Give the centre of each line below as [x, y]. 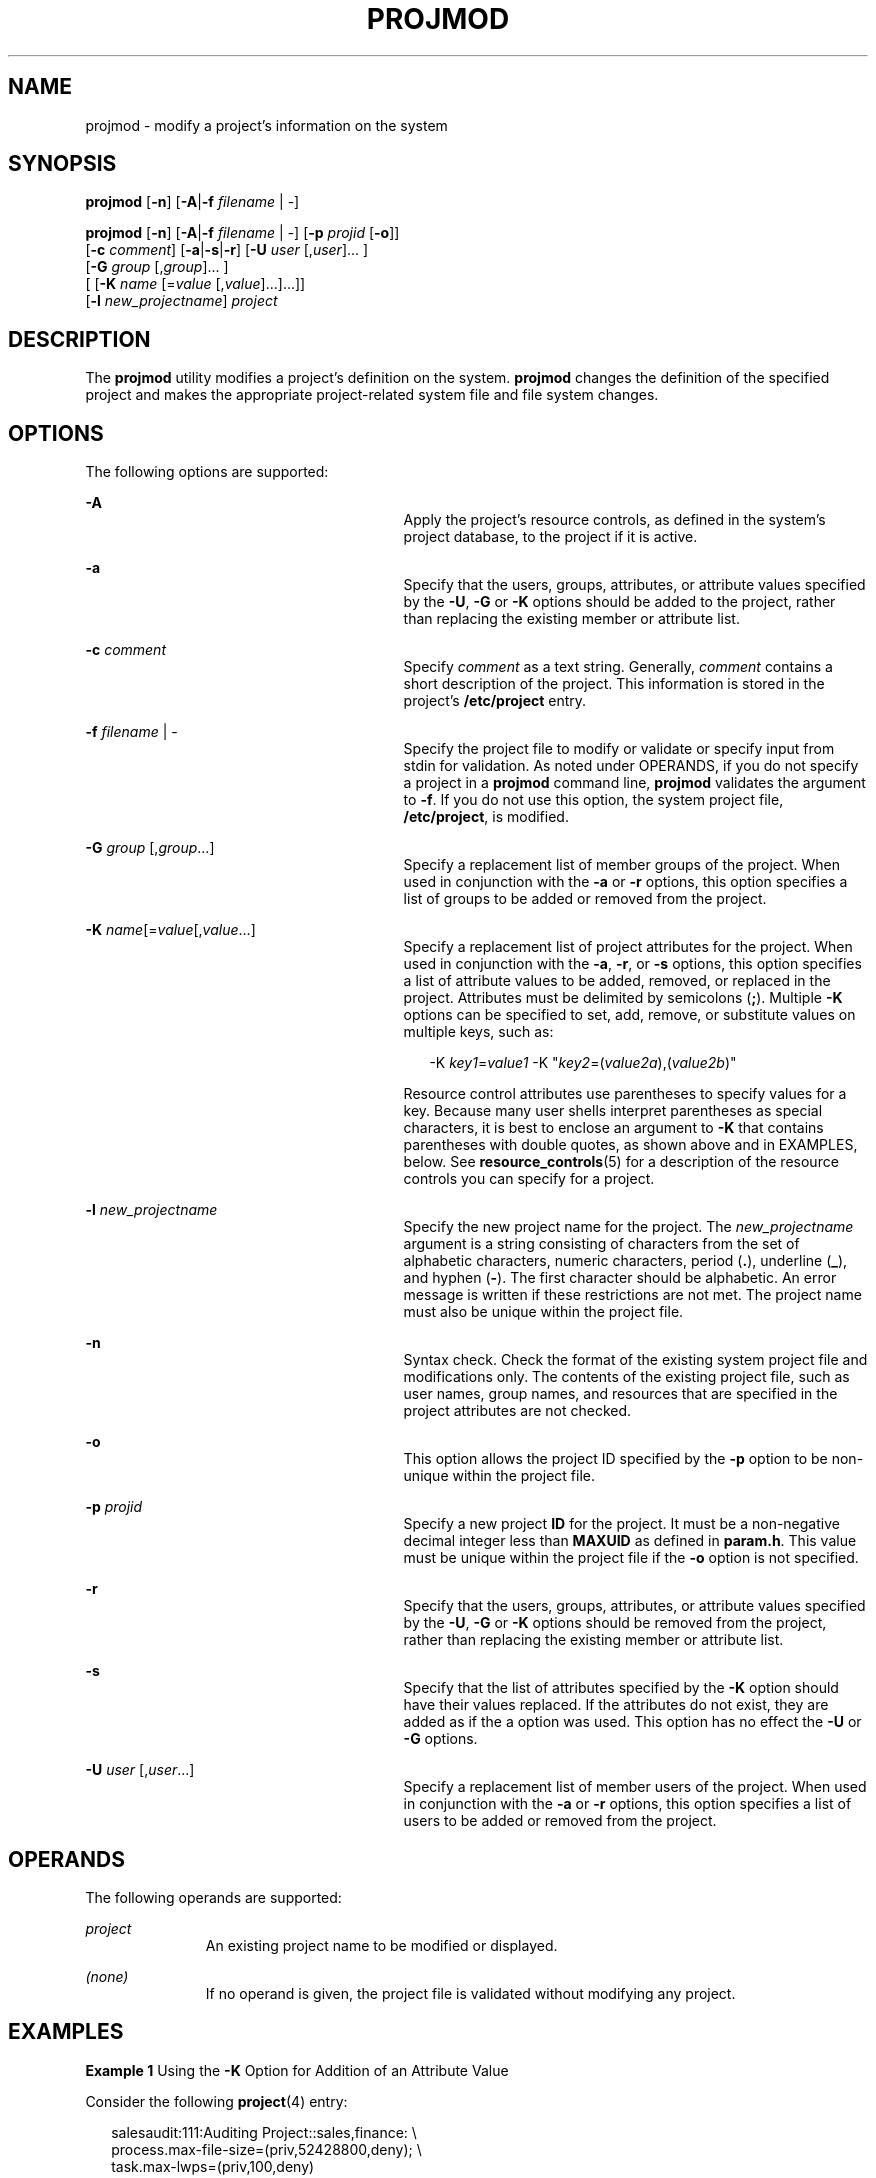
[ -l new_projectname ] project [181, 301]
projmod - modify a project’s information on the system [266, 125]
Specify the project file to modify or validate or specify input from [619, 749]
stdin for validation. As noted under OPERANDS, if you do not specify [631, 766]
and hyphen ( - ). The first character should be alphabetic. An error [620, 1278]
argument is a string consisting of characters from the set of [601, 1244]
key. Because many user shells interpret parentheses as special [613, 1111]
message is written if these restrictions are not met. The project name [632, 1295]
